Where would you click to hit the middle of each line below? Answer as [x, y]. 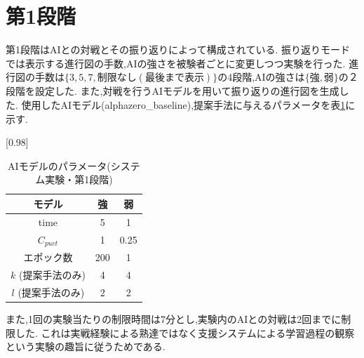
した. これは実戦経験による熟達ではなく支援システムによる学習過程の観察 [185, 332]
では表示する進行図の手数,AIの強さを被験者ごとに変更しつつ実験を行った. [176, 63]
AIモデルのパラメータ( [59, 165]
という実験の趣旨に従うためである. [86, 346]
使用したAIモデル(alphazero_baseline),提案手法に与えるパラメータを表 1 [183, 104]
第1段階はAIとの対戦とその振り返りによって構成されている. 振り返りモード [178, 49]
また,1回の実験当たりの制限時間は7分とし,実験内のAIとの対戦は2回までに [174, 319]
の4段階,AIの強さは [261, 77]
